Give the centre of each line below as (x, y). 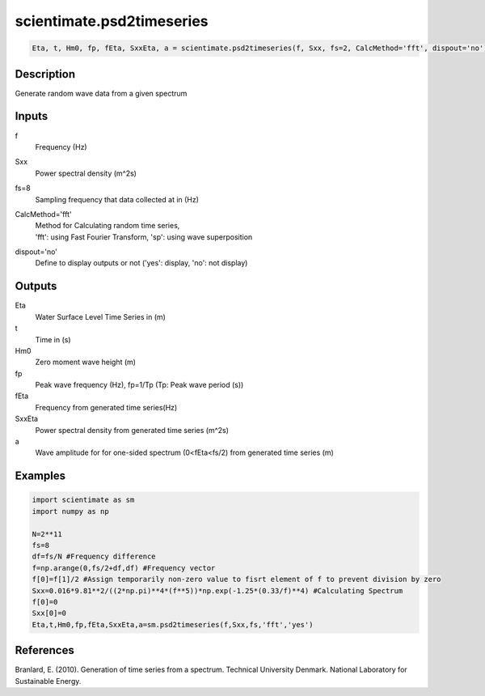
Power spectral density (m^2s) (86, 173)
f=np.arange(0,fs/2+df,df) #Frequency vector (124, 568)
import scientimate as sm (83, 500)
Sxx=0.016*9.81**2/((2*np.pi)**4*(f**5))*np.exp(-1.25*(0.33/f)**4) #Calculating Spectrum (217, 590)
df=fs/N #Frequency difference (94, 557)
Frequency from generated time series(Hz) (106, 407)
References (44, 650)
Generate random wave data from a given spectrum (101, 93)
